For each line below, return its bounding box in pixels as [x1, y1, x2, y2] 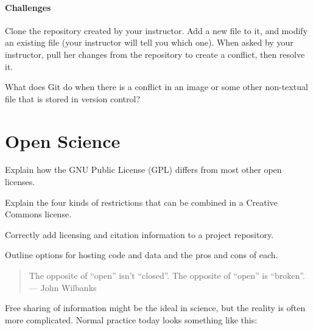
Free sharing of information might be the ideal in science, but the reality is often [5, 301, 306, 314]
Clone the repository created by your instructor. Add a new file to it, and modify [5, 24, 308, 37]
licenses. [5, 175, 35, 188]
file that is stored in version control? [5, 92, 141, 105]
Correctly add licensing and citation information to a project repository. [5, 228, 274, 240]
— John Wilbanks [29, 281, 97, 293]
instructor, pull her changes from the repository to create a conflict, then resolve [5, 47, 305, 60]
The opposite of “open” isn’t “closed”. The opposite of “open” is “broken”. [29, 269, 305, 282]
